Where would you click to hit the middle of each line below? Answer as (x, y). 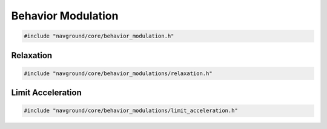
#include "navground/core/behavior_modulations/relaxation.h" (118, 73)
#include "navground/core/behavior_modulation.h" (99, 36)
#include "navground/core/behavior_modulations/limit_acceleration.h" (131, 111)
